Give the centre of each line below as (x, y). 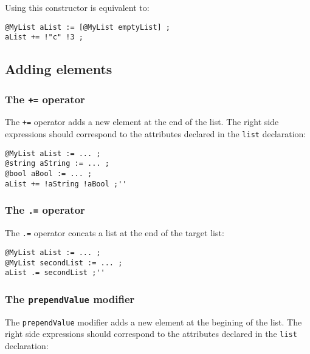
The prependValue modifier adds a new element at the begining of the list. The (153, 322)
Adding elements (59, 69)
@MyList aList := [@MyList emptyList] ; (88, 27)
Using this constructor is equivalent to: (77, 7)
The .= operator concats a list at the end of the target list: (115, 233)
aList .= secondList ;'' (55, 273)
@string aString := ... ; (57, 164)
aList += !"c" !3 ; (44, 37)
